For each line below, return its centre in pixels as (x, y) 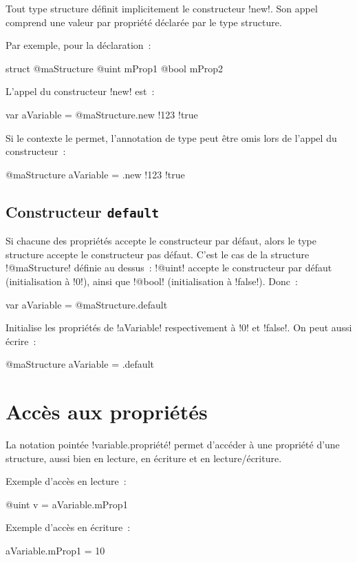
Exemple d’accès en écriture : (68, 527)
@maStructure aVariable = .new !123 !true (95, 174)
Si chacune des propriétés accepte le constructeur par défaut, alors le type (161, 241)
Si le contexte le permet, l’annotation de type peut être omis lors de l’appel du (171, 137)
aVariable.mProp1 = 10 (55, 550)
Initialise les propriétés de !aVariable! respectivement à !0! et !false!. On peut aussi (179, 327)
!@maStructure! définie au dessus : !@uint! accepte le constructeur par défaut (169, 268)
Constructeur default (83, 211)
